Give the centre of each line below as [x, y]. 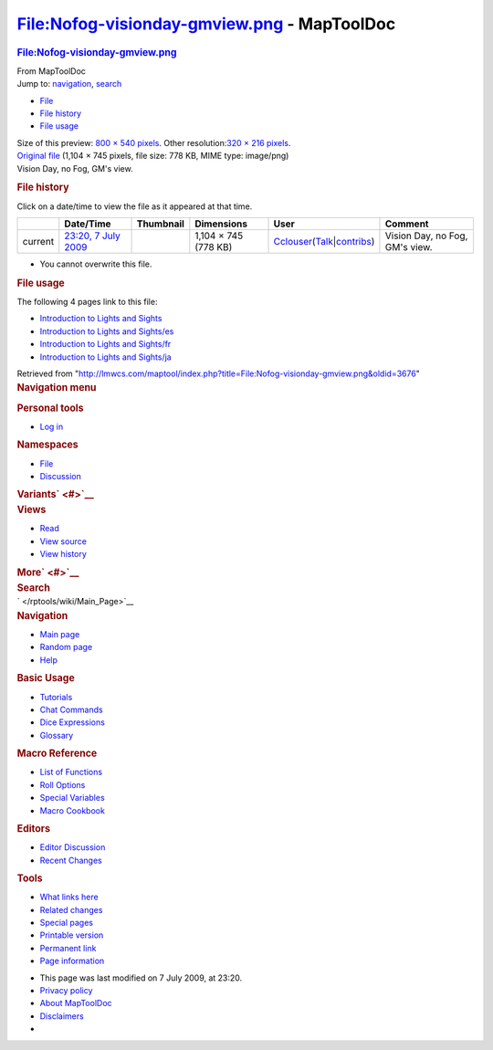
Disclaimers [62, 1016]
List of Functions [71, 772]
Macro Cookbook [72, 810]
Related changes [71, 909]
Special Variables [72, 798]
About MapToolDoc [76, 1003]
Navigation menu [57, 388]
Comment [407, 224]
